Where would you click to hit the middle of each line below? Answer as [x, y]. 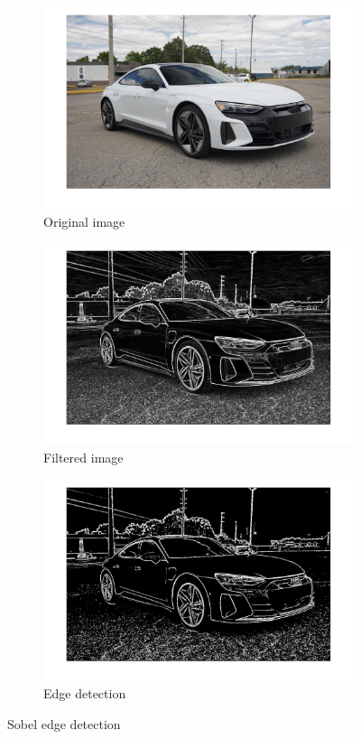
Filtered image [83, 457]
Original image [84, 221]
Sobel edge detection [64, 723]
